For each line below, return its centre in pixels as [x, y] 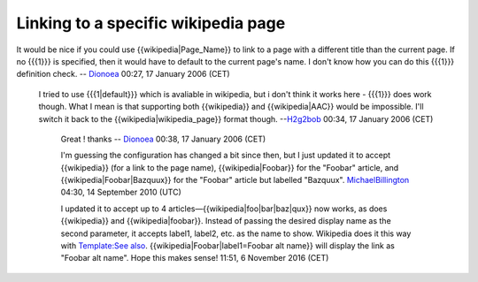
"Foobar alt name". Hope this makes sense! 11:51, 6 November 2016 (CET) [195, 258]
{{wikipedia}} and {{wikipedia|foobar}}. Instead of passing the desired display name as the [226, 221]
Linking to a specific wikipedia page [151, 23]
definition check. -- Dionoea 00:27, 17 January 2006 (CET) [123, 74]
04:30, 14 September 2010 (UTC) [121, 192]
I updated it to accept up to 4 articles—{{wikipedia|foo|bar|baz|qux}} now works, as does [224, 209]
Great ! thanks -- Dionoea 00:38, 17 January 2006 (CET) [163, 139]
